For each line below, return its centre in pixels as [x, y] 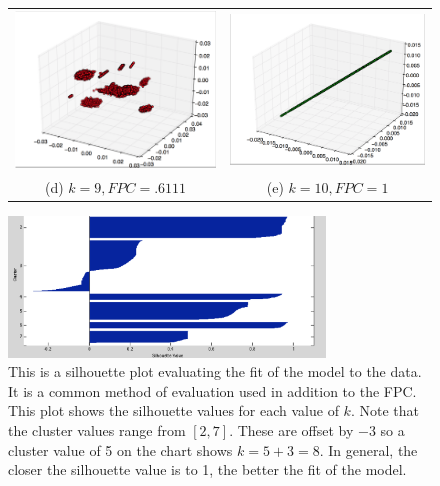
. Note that [384, 410]
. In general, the [368, 449]
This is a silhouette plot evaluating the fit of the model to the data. [215, 371]
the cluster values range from [97, 429]
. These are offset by [291, 429]
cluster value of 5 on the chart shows [120, 449]
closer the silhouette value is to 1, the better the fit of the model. [207, 469]
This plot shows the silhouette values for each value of [173, 410]
